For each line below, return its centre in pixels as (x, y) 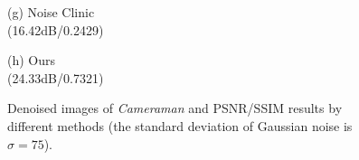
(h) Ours (32, 60)
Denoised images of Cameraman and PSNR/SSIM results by (175, 108)
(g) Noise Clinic (51, 12)
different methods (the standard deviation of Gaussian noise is (180, 125)
